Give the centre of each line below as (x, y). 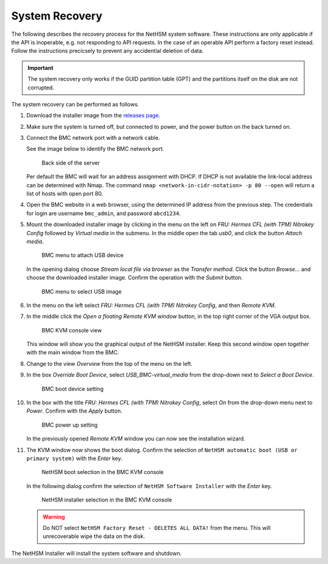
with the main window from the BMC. (73, 352)
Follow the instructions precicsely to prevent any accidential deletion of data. (107, 51)
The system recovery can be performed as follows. (75, 104)
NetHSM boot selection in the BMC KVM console (103, 472)
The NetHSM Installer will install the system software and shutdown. (97, 553)
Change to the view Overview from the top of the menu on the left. (109, 363)
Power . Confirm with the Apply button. (74, 411)
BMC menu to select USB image (82, 291)
